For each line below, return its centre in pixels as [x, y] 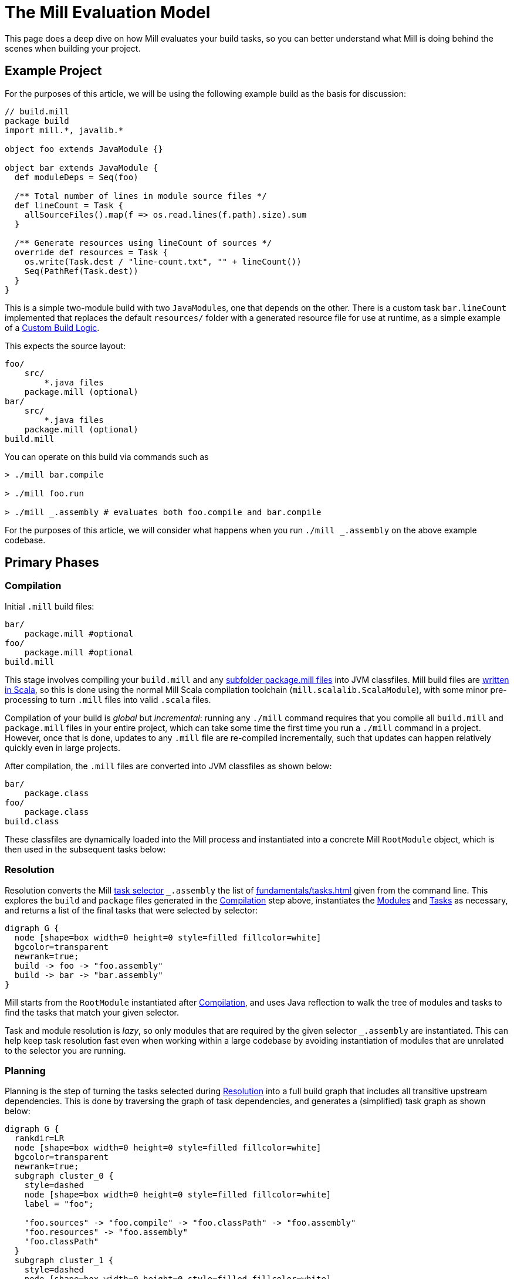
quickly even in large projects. [63, 747]
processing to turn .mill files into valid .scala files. [108, 699]
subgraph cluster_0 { [64, 1176]
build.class [32, 821]
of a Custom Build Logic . [52, 327]
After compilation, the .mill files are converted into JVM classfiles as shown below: [168, 766]
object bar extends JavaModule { [82, 168]
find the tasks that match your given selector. [92, 1012]
